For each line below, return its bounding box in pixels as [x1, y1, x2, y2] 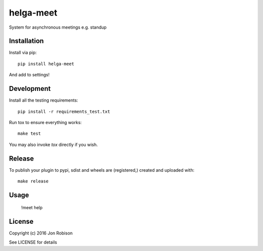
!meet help [21, 205, 43, 211]
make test [18, 131, 41, 136]
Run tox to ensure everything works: [9, 119, 82, 125]
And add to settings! [9, 72, 50, 78]
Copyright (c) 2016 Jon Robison [9, 230, 73, 236]
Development [9, 85, 51, 93]
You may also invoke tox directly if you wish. [9, 142, 98, 147]
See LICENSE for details [9, 239, 57, 245]
